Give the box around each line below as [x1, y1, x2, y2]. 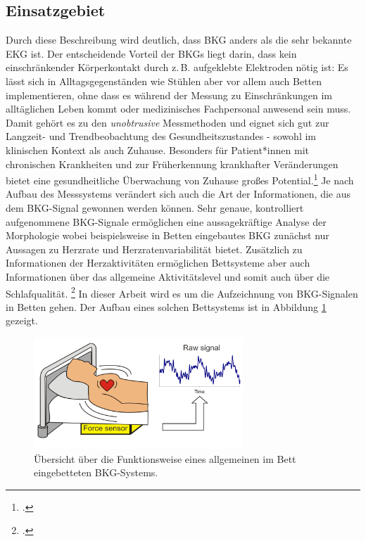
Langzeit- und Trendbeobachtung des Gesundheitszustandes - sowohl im [6, 129, 317, 144]
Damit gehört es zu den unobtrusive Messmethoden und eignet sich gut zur [6, 115, 329, 129]
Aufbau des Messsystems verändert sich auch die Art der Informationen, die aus [6, 186, 351, 201]
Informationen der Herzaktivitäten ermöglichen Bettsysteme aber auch [6, 255, 310, 270]
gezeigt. [6, 313, 38, 328]
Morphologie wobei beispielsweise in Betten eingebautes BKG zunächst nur [6, 228, 329, 243]
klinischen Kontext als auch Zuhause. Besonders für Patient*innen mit [6, 142, 309, 157]
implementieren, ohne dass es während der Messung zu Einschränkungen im [6, 87, 332, 102]
